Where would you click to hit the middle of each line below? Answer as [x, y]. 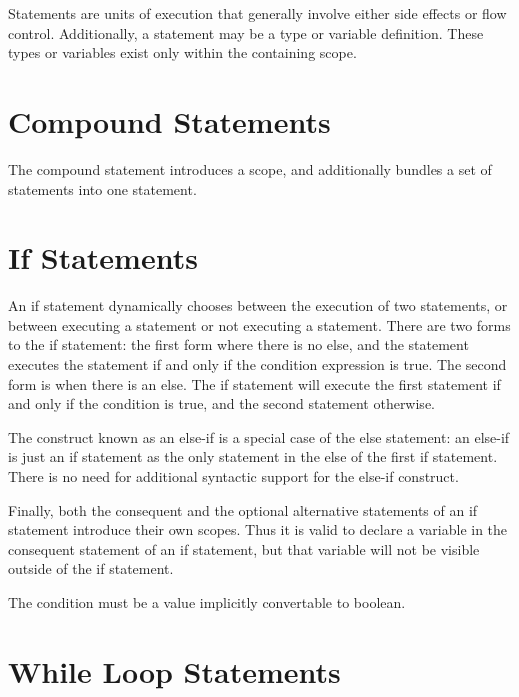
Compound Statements [169, 120]
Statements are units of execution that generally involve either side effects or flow [257, 13]
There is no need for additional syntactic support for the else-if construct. [233, 475]
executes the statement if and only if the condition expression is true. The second [257, 364]
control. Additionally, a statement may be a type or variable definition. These [246, 32]
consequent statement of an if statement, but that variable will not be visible [244, 548]
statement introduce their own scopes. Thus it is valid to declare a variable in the [258, 529]
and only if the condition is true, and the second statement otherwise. [221, 403]
